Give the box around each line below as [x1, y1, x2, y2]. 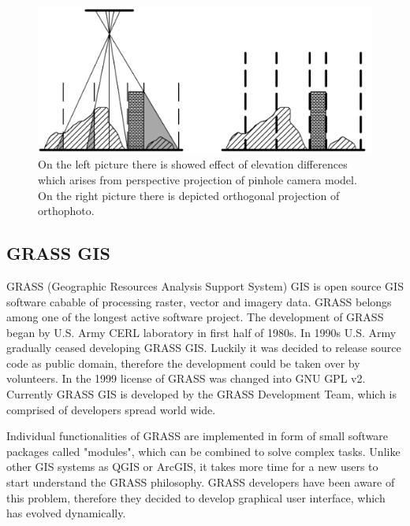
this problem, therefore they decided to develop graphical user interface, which [6, 489, 386, 506]
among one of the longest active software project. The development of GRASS [6, 309, 384, 325]
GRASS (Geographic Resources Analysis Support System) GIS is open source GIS [6, 277, 404, 294]
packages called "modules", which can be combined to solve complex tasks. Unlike [6, 443, 401, 459]
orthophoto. [38, 202, 95, 219]
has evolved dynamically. [6, 505, 126, 521]
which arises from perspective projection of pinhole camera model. [38, 171, 357, 187]
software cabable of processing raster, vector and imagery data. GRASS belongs [6, 293, 392, 309]
